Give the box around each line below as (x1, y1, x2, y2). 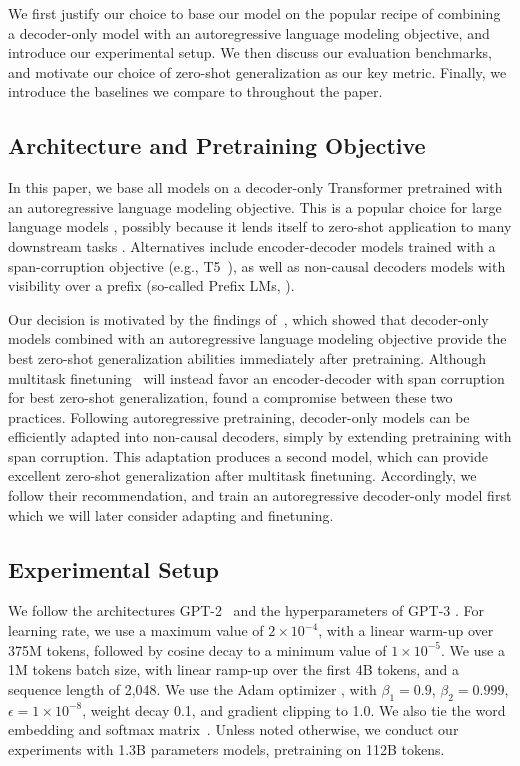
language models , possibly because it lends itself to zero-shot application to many (8, 216, 512, 237)
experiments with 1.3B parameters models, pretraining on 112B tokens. (8, 738, 445, 759)
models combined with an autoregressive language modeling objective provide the (8, 328, 507, 349)
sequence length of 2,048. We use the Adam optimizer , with (8, 678, 377, 699)
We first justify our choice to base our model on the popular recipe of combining (8, 3, 501, 23)
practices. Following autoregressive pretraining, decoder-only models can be (8, 406, 470, 427)
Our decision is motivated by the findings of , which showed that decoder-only (8, 308, 489, 329)
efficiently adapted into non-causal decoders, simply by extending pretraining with (8, 426, 512, 447)
